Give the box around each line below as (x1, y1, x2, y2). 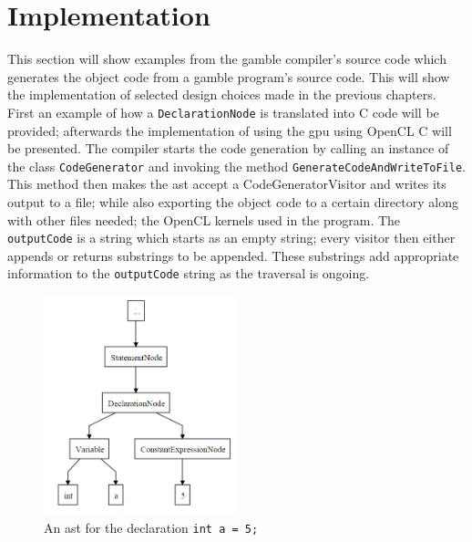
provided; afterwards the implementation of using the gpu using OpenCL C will (7, 120, 452, 140)
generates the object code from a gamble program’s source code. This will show (7, 67, 450, 86)
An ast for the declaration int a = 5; (44, 517, 259, 537)
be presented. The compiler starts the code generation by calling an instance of (7, 139, 449, 158)
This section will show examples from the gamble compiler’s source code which (7, 49, 446, 68)
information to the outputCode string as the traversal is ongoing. (7, 264, 370, 283)
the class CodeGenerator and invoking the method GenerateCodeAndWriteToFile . (7, 156, 467, 175)
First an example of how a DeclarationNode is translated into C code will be (7, 102, 439, 121)
